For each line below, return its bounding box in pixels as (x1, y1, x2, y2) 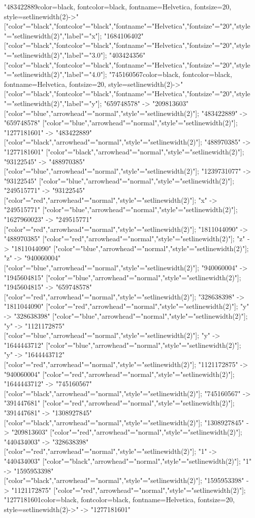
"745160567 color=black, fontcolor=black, (109, 69, 232, 79)
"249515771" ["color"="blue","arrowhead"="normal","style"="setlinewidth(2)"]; (4, 204, 238, 215)
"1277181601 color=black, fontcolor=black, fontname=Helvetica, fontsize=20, (4, 494, 235, 505)
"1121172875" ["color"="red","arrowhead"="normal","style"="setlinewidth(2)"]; (11, 484, 246, 495)
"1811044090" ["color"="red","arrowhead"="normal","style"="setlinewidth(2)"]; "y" (4, 301, 249, 311)
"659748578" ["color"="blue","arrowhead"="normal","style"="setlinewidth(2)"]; (4, 117, 238, 128)
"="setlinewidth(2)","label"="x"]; (4, 30, 102, 40)
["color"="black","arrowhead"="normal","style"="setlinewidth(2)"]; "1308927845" (4, 417, 244, 427)
